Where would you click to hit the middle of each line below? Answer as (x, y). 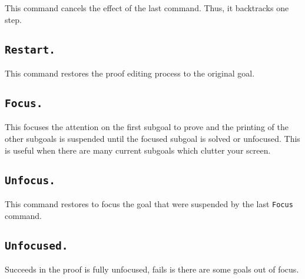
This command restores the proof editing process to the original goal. (130, 73)
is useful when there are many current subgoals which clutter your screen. (138, 150)
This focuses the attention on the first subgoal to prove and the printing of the (147, 127)
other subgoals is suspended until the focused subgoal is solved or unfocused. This (152, 138)
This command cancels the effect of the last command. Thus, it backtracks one (147, 8)
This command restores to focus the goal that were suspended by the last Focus (149, 203)
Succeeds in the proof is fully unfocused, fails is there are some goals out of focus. (152, 269)
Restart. (30, 49)
